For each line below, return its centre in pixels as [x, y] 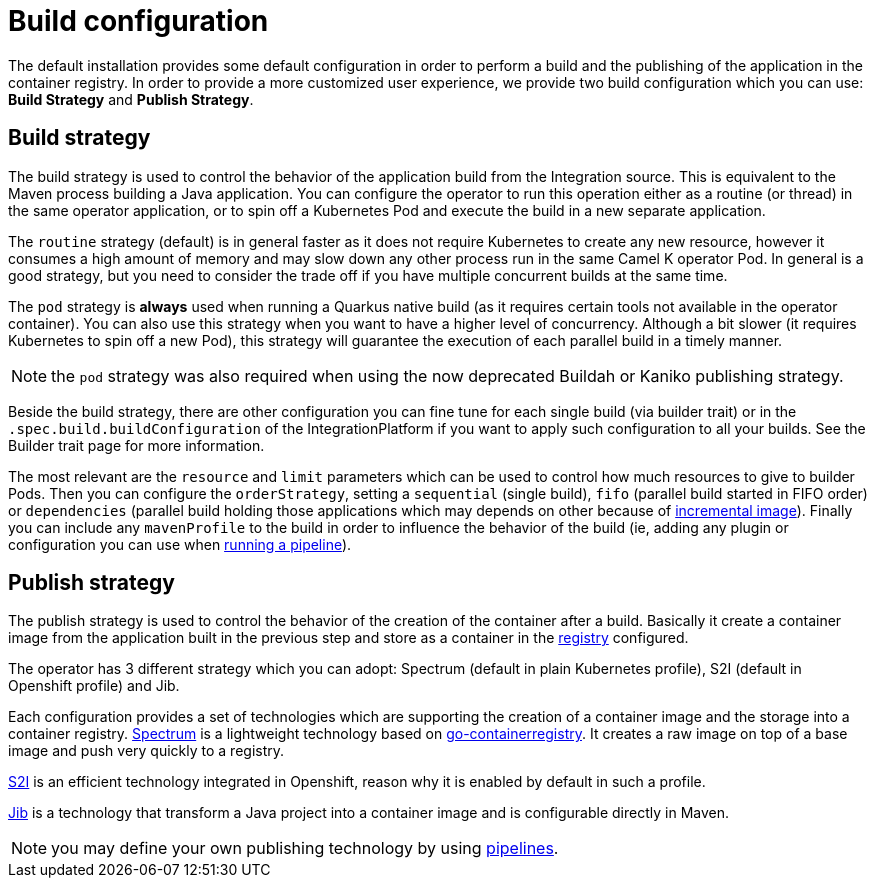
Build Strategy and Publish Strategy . [131, 99]
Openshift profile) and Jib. [94, 686]
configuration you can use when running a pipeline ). [180, 544]
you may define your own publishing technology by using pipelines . [305, 848]
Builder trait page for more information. [136, 445]
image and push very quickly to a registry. [146, 751]
